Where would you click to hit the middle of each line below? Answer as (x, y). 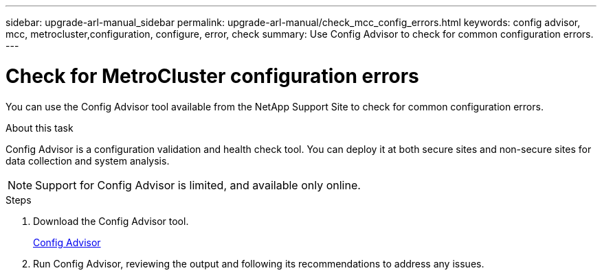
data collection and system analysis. (88, 160)
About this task (40, 128)
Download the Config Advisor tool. (111, 221)
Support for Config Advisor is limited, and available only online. (198, 185)
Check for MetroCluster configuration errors (212, 76)
